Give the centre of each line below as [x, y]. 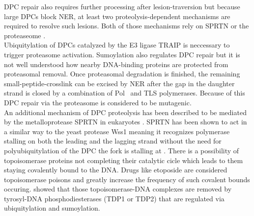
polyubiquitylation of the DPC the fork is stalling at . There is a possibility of [122, 150]
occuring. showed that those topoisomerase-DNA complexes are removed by [118, 189]
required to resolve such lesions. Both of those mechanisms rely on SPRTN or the [127, 26]
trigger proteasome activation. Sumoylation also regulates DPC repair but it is [122, 54]
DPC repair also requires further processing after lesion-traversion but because [122, 6]
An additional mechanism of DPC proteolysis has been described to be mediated [125, 112]
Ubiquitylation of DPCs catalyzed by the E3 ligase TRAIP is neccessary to [117, 45]
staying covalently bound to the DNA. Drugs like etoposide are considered [116, 170]
